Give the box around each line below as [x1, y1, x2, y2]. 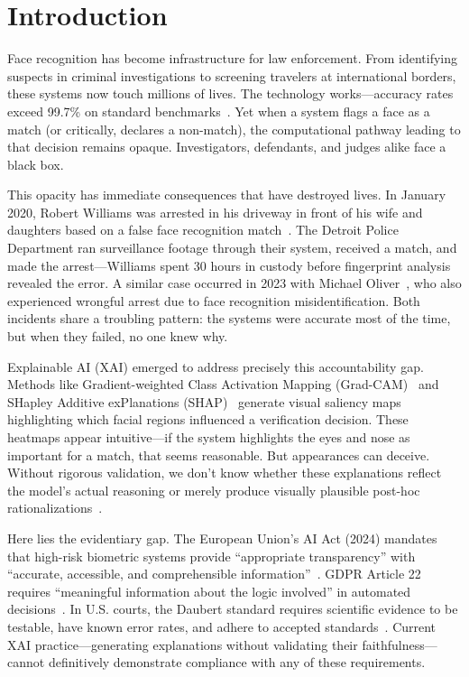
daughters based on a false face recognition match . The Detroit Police [7, 220, 399, 239]
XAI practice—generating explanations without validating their [7, 635, 358, 654]
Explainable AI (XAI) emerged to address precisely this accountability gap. [7, 357, 424, 376]
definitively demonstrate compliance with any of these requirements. [48, 653, 426, 672]
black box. [7, 154, 64, 173]
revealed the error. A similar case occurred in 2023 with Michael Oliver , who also [7, 274, 462, 292]
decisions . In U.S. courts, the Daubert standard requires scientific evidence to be [7, 599, 458, 618]
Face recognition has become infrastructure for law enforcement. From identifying [7, 49, 457, 68]
